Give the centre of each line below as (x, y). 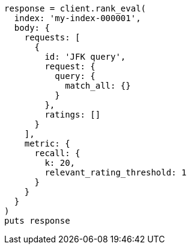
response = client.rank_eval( (75, 8)
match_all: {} (98, 86)
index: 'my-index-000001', (77, 18)
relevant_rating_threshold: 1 (116, 172)
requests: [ (52, 37)
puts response (37, 221)
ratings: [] (73, 115)
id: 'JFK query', (85, 57)
